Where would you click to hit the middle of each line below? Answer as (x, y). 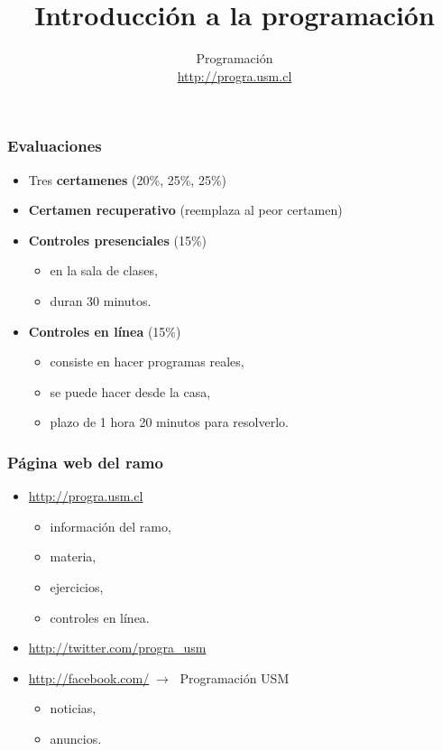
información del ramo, (110, 526)
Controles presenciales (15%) (117, 240)
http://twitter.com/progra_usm (117, 648)
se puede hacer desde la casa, (130, 391)
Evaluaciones (55, 146)
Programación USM (235, 677)
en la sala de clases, (104, 270)
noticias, (73, 708)
